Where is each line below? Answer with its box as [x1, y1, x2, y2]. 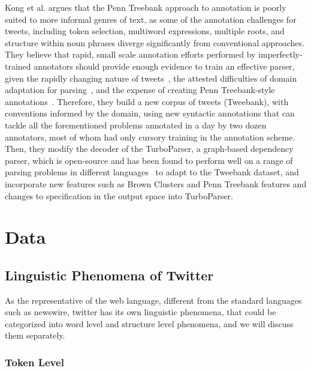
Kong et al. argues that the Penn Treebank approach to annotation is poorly [5, 1, 286, 13]
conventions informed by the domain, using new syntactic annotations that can [5, 107, 295, 119]
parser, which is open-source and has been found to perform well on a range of [5, 154, 293, 166]
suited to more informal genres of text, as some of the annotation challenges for [5, 13, 297, 25]
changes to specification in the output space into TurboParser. [5, 189, 233, 202]
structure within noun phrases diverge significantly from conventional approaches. [5, 36, 304, 49]
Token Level [5, 354, 64, 369]
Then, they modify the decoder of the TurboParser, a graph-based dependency [5, 142, 294, 155]
